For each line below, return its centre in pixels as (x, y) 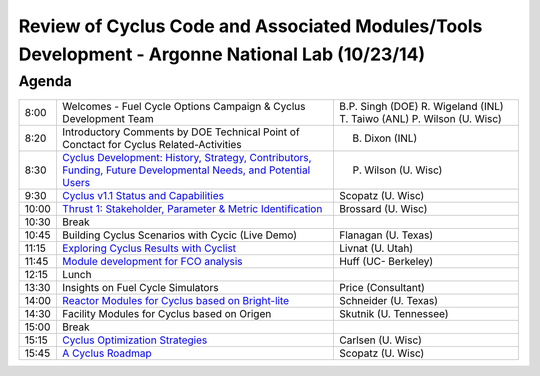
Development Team (107, 119)
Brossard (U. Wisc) (383, 209)
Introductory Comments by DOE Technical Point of (180, 132)
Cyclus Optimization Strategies (134, 340)
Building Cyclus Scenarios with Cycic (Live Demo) (179, 235)
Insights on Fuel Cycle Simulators (140, 288)
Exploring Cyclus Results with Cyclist (149, 248)
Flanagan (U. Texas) (386, 235)
